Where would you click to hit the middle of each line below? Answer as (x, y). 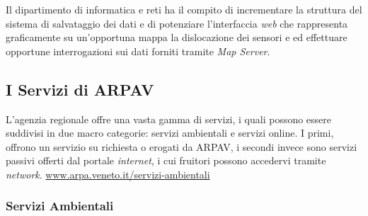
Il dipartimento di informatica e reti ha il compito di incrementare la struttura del (184, 9)
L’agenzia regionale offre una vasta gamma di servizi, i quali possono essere (169, 119)
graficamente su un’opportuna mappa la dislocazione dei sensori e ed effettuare (177, 37)
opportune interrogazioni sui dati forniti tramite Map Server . (138, 51)
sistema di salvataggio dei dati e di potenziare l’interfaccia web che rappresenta (177, 23)
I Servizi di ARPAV (80, 89)
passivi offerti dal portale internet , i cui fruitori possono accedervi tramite (166, 160)
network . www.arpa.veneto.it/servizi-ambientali (108, 174)
